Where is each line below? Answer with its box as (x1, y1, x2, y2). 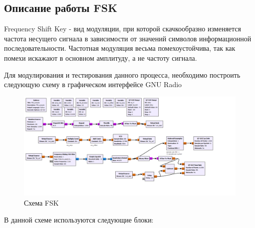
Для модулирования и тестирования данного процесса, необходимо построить (4, 69, 241, 80)
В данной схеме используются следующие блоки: (4, 214, 154, 225)
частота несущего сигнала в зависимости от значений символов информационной (4, 33, 252, 43)
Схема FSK (24, 197, 59, 208)
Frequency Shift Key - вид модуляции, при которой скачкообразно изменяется (4, 23, 242, 34)
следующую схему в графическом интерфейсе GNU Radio (4, 79, 182, 90)
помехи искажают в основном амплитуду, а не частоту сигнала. (4, 52, 197, 63)
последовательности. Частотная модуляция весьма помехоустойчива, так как (4, 43, 236, 53)
